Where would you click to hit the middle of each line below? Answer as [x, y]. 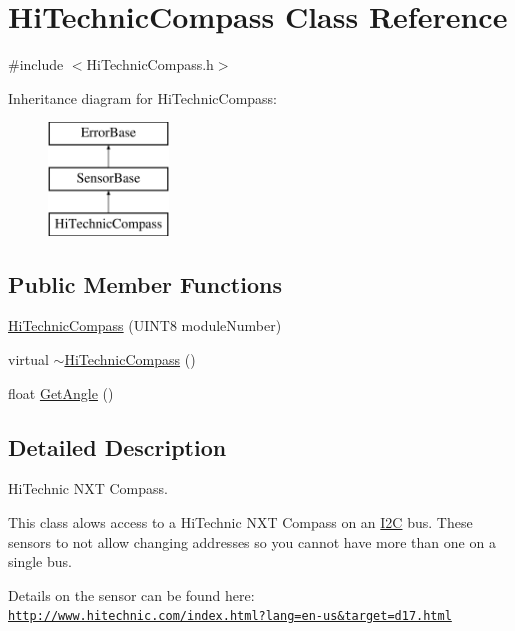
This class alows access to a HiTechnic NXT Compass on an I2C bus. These [240, 522]
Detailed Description [117, 446]
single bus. [40, 561]
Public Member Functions [145, 283]
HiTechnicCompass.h [150, 64]
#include [36, 64]
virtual [28, 359]
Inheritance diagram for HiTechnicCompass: [142, 97]
